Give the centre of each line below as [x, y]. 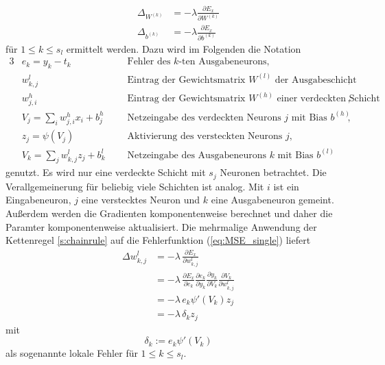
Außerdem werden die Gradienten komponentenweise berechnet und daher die [169, 213]
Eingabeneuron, [38, 200]
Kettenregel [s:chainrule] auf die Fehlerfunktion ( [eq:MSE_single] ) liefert [158, 240]
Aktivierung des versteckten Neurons [205, 137]
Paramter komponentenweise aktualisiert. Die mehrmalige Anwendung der [161, 226]
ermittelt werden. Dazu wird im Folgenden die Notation [184, 48]
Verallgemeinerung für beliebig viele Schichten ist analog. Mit [135, 186]
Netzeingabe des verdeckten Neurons [204, 117]
